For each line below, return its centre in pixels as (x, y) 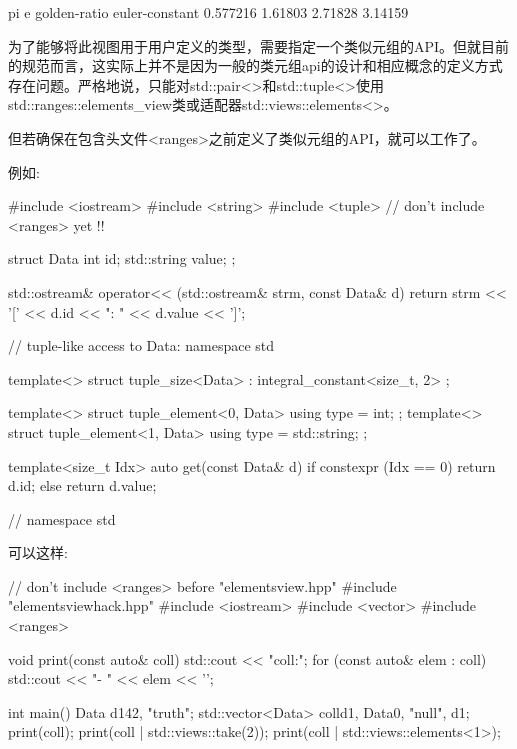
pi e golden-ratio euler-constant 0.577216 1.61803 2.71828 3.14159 (208, 12)
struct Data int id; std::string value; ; (122, 258)
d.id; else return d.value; (82, 485)
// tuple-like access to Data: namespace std (141, 345)
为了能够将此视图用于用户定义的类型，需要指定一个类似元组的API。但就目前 (259, 45)
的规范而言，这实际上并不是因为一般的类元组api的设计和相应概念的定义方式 (255, 65)
